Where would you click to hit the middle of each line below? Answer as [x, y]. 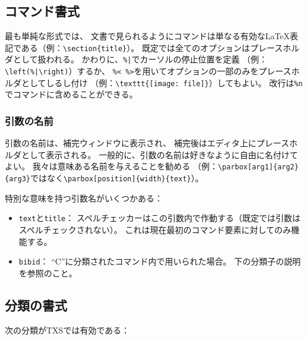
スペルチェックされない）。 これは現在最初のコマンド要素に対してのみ [155, 229]
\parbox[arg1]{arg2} [258, 167]
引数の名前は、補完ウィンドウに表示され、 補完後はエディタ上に [131, 143]
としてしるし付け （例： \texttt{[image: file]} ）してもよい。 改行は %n [162, 82]
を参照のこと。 [48, 273]
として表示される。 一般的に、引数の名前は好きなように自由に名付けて [159, 154]
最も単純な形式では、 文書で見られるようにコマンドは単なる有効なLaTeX [148, 36]
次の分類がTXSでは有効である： [67, 330]
